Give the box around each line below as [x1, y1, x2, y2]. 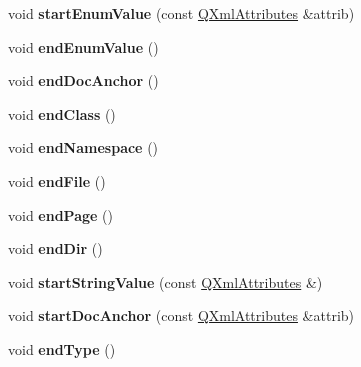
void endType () [8, 338, 116, 359]
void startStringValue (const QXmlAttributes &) [8, 271, 323, 292]
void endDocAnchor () [8, 70, 159, 91]
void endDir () [8, 238, 103, 259]
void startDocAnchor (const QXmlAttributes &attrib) [8, 305, 355, 326]
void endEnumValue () [8, 36, 159, 57]
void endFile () [8, 170, 106, 191]
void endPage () [8, 204, 113, 225]
